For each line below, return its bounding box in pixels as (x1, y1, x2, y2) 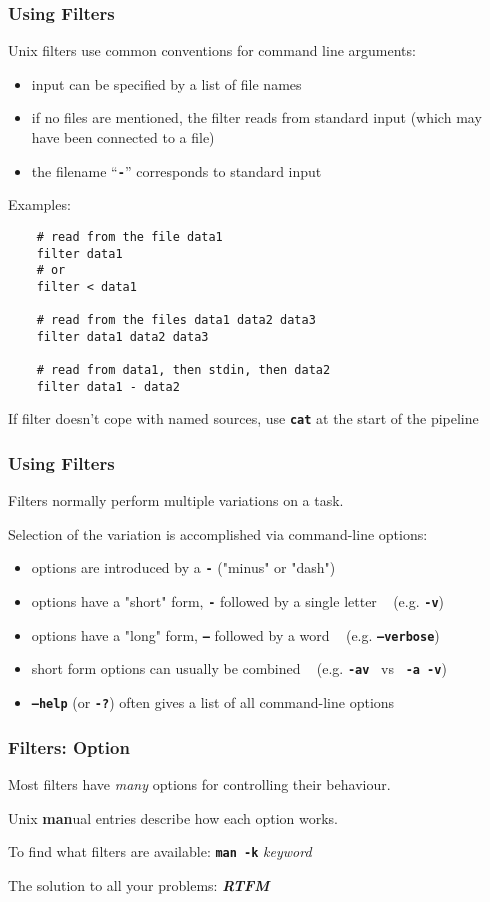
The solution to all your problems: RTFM (8, 874, 270, 895)
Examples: (8, 194, 71, 215)
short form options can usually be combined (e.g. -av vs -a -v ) (31, 658, 447, 679)
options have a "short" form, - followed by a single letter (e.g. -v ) (31, 591, 445, 612)
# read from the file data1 (36, 229, 223, 244)
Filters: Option (8, 734, 130, 759)
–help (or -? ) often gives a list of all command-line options (31, 692, 395, 713)
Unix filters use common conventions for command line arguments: (8, 40, 416, 61)
